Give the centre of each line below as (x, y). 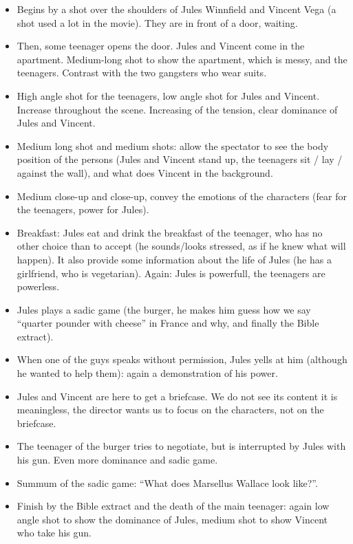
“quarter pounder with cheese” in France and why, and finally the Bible (168, 323)
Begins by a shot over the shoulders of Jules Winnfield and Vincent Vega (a (176, 9)
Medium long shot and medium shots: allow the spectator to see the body (173, 145)
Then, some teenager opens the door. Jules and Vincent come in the (161, 46)
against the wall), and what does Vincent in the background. (145, 172)
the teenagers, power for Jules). (83, 209)
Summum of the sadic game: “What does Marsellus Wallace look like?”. (167, 482)
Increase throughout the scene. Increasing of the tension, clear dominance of (177, 109)
